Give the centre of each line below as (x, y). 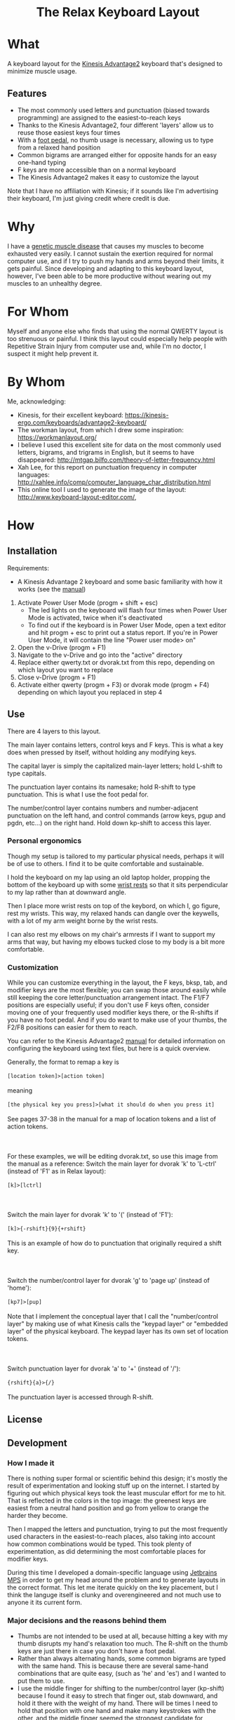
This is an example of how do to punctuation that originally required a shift (115, 1244)
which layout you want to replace (65, 669)
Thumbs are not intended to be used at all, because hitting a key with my (122, 1636)
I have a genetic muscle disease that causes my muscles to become (106, 246)
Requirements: (28, 568)
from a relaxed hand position (59, 147)
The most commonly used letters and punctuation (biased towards (114, 110)
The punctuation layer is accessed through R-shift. (81, 1397)
